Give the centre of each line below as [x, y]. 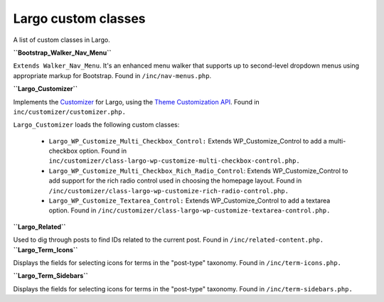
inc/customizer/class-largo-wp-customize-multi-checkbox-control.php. [174, 161]
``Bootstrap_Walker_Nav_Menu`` [62, 53]
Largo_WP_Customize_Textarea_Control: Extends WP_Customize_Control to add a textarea [190, 201]
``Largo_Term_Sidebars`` [50, 276]
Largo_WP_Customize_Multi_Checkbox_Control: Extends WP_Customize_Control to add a [188, 141]
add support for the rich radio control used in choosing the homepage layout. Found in [175, 180]
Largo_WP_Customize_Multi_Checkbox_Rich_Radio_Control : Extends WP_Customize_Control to [198, 171]
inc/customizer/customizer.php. [69, 112]
